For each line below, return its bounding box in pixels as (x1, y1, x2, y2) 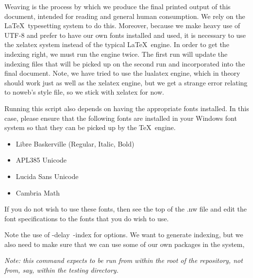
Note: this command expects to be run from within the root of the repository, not (4, 255, 243, 265)
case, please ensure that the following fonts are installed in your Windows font (4, 113, 237, 123)
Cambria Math (16, 187, 60, 197)
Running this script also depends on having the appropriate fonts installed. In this (4, 103, 249, 113)
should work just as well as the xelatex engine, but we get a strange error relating (4, 77, 248, 87)
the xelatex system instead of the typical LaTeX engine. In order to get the (4, 39, 229, 49)
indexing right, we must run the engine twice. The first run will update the (4, 49, 228, 59)
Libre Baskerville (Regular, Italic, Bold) (16, 138, 135, 148)
